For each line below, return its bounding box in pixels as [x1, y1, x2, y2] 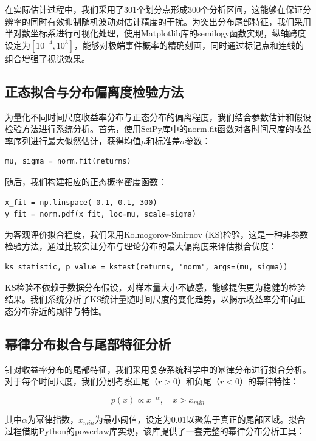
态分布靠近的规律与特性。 [5, 304, 107, 317]
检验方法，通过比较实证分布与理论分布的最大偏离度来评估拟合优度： [5, 240, 277, 252]
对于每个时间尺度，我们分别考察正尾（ [5, 375, 158, 387]
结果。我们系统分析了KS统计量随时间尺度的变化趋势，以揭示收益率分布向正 [5, 293, 306, 305]
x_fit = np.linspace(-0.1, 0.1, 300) [5, 198, 157, 207]
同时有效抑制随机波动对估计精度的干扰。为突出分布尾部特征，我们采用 [30, 15, 311, 27]
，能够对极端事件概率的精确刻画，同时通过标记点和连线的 [74, 38, 304, 51]
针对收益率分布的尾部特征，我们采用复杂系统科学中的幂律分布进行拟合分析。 [5, 363, 311, 375]
